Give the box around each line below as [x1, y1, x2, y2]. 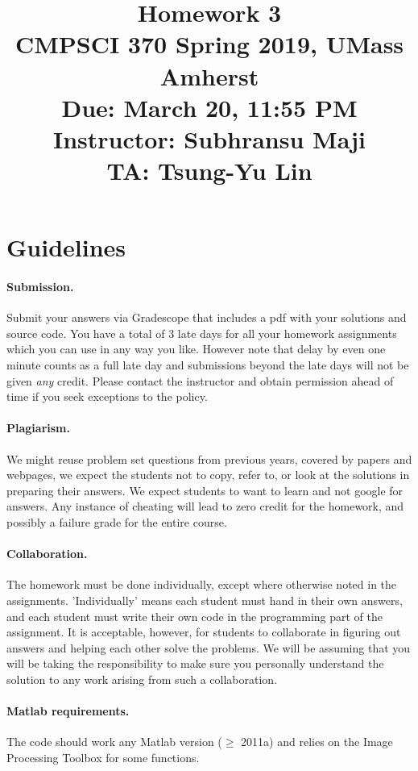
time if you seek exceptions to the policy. [6, 388, 208, 405]
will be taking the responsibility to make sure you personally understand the [6, 655, 384, 672]
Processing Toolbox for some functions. [6, 748, 200, 765]
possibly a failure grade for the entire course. [6, 514, 227, 531]
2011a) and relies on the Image [241, 733, 393, 750]
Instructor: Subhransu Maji [53, 122, 366, 155]
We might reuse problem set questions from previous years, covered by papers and [6, 450, 412, 467]
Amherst [159, 59, 259, 92]
